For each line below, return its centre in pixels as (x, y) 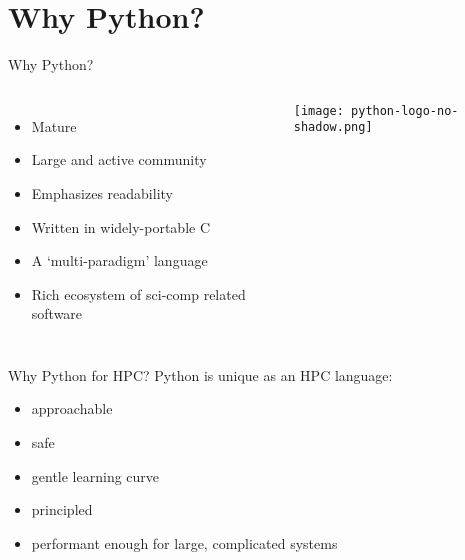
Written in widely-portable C (121, 226)
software (57, 313)
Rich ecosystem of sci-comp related (138, 293)
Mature (54, 125)
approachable (72, 408)
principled (62, 509)
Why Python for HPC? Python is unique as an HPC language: (200, 374)
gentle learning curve (95, 475)
